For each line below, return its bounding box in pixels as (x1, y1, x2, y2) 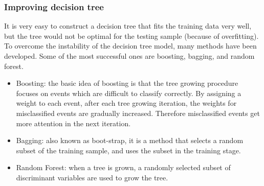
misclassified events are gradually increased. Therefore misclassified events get (16, 107, 260, 118)
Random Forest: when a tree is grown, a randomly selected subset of (16, 162, 231, 173)
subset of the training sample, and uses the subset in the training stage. (16, 145, 241, 155)
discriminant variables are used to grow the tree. (16, 172, 168, 182)
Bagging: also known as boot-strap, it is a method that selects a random (16, 135, 244, 146)
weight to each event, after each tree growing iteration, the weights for (16, 98, 237, 108)
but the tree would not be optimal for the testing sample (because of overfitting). (4, 30, 259, 41)
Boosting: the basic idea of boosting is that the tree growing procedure (16, 78, 238, 88)
